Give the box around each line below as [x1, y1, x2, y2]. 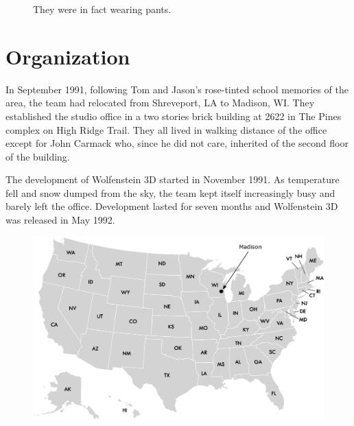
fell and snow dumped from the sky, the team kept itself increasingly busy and [5, 185, 335, 200]
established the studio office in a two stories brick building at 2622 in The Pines [5, 108, 342, 123]
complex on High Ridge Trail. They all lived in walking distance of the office [5, 122, 327, 137]
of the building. [5, 149, 70, 163]
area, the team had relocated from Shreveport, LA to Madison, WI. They [5, 95, 315, 110]
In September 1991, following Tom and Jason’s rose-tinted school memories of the [5, 82, 349, 96]
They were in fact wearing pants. [33, 2, 172, 16]
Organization [5, 42, 130, 70]
